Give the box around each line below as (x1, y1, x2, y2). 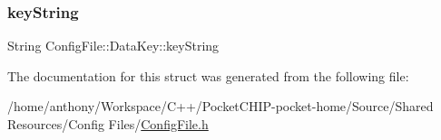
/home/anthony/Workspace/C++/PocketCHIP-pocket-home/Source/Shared (7, 97, 434, 116)
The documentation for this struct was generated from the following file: (7, 66, 409, 85)
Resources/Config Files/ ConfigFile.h (7, 115, 209, 133)
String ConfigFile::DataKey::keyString (7, 36, 220, 55)
